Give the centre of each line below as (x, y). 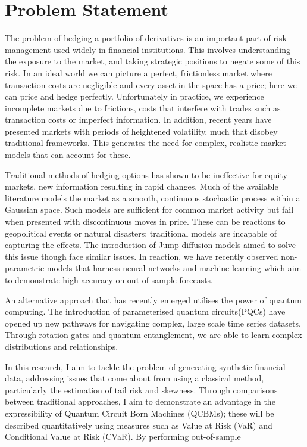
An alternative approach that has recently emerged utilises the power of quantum (153, 299)
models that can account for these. (68, 155)
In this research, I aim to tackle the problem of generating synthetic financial (145, 366)
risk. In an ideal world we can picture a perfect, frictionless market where (138, 72)
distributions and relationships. (62, 346)
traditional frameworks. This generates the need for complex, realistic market (146, 143)
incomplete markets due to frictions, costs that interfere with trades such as (143, 108)
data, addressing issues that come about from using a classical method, (134, 378)
